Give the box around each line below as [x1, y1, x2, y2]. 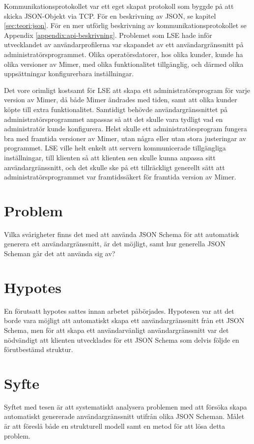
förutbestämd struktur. [4, 344, 73, 355]
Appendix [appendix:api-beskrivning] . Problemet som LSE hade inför [4, 30, 212, 40]
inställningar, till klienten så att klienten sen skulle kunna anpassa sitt [4, 152, 216, 162]
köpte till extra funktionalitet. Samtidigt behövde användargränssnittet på [4, 104, 227, 114]
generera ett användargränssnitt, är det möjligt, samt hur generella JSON [4, 238, 226, 249]
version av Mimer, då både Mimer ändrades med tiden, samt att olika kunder [4, 94, 237, 105]
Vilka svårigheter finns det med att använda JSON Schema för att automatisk [4, 229, 239, 239]
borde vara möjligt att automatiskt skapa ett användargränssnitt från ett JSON [4, 315, 245, 326]
